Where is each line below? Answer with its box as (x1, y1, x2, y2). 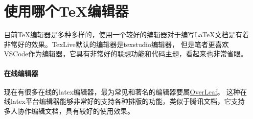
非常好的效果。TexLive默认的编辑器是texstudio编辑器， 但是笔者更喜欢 (4, 39, 229, 49)
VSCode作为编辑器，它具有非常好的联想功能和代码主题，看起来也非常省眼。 (4, 48, 248, 59)
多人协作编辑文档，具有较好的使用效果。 (4, 105, 134, 116)
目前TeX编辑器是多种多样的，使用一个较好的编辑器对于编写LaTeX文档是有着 (4, 29, 250, 40)
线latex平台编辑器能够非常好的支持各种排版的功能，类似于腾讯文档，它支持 (4, 96, 245, 106)
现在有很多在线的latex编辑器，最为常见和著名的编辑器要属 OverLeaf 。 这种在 (4, 86, 247, 96)
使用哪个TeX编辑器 (4, 1, 129, 21)
